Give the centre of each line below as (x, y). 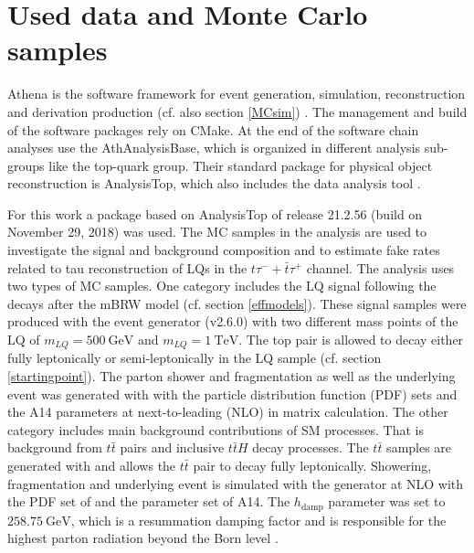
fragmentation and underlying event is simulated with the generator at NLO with (236, 483)
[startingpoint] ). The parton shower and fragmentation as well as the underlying (232, 376)
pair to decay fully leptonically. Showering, (312, 466)
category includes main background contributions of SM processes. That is (216, 429)
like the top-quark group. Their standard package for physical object (241, 165)
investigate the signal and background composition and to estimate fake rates (224, 250)
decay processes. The (311, 447)
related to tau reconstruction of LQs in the (127, 267)
